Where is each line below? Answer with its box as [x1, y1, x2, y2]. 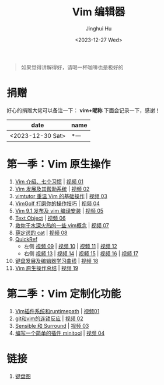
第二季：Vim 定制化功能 [6, 287, 121, 300]
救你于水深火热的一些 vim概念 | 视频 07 [15, 221, 110, 228]
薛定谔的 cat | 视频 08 [15, 229, 68, 236]
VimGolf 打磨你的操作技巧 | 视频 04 [15, 200, 100, 207]
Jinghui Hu [85, 25, 112, 32]
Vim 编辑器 [72, 5, 125, 19]
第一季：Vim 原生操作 [6, 158, 111, 171]
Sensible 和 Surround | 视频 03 [15, 322, 89, 329]
